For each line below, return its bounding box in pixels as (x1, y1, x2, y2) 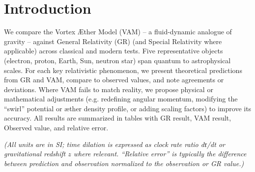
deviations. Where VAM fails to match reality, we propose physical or (4, 84, 213, 94)
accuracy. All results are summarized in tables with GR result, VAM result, (4, 113, 231, 123)
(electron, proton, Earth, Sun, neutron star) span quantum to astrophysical (4, 55, 231, 65)
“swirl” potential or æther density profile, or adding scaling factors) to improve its (4, 103, 252, 113)
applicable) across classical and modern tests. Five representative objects (4, 46, 223, 56)
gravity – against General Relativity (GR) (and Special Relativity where (4, 36, 222, 46)
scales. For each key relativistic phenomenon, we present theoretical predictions (4, 65, 242, 75)
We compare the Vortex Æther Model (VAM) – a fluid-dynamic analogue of (4, 26, 232, 37)
